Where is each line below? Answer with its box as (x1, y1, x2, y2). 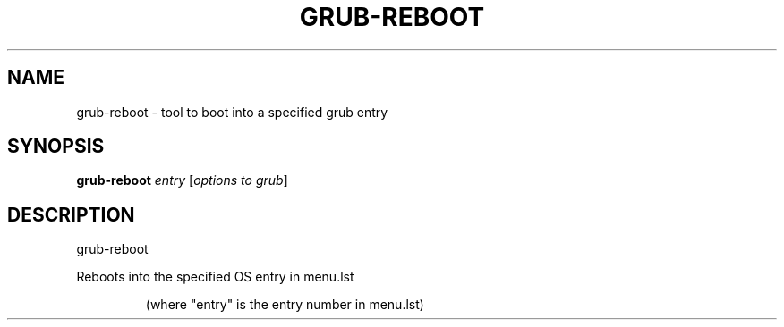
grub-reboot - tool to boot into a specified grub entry (76, 104, 388, 120)
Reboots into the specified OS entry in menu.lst (76, 269, 354, 285)
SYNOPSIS (7, 135, 105, 158)
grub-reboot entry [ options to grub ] (76, 172, 288, 189)
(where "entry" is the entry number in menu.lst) (145, 297, 424, 313)
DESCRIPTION (7, 203, 135, 226)
